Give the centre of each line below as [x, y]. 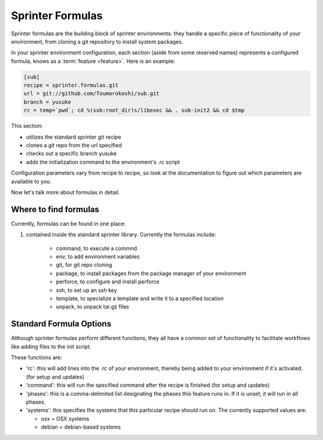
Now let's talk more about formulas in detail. [65, 192]
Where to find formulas [55, 209]
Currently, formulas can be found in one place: [68, 224]
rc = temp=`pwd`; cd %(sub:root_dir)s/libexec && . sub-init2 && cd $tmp [134, 110]
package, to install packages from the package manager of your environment [151, 273]
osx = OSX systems [65, 418]
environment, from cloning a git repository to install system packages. [97, 41]
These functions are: [36, 357]
